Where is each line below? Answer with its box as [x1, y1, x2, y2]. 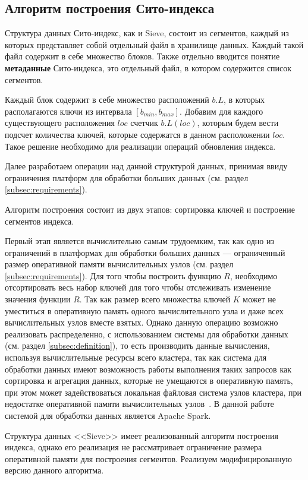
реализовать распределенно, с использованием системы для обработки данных [5, 327, 288, 340]
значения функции [5, 293, 71, 305]
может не [243, 293, 276, 305]
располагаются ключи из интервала [5, 105, 132, 117]
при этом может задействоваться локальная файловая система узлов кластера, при [5, 386, 301, 398]
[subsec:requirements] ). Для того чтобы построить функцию [5, 269, 221, 282]
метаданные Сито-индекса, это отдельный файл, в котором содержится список [5, 61, 292, 74]
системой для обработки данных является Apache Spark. [5, 409, 211, 422]
